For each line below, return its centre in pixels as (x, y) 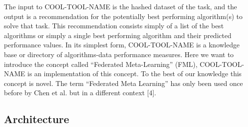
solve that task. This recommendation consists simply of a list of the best (114, 26)
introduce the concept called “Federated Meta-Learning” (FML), (101, 64)
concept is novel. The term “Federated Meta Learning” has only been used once (124, 83)
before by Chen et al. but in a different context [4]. (80, 93)
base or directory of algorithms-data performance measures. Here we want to (119, 54)
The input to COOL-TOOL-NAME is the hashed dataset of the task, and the (121, 6)
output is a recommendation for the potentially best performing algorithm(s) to (123, 16)
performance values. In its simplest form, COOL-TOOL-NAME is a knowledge (122, 45)
